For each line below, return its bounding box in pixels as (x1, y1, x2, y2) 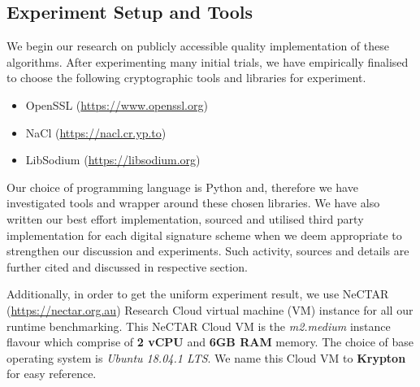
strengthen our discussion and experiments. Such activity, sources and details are (6, 242, 409, 259)
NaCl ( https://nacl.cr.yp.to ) (25, 124, 167, 141)
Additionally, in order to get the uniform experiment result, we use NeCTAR (6, 285, 389, 302)
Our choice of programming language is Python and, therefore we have (6, 178, 358, 195)
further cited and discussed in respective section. (6, 258, 248, 275)
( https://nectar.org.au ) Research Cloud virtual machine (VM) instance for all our (6, 301, 414, 318)
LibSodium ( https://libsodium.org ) (25, 151, 201, 168)
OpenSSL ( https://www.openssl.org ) (25, 96, 208, 113)
